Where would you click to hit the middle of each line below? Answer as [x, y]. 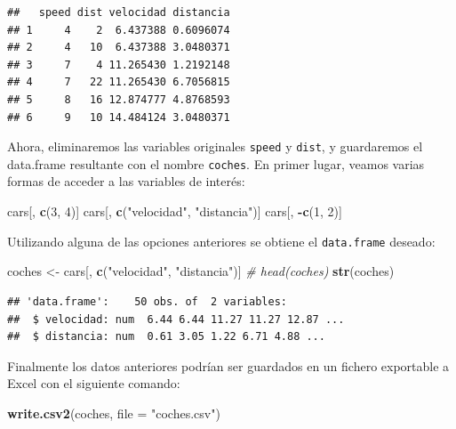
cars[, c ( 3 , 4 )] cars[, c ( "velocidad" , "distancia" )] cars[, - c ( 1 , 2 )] [175, 211]
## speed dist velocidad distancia [119, 12]
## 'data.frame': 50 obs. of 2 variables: [147, 301]
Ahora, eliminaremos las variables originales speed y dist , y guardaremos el [215, 146]
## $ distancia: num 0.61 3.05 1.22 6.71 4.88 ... [166, 337]
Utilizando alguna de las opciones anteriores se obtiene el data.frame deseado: [221, 241]
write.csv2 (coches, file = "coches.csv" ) [114, 413]
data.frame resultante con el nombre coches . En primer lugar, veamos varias [216, 163]
